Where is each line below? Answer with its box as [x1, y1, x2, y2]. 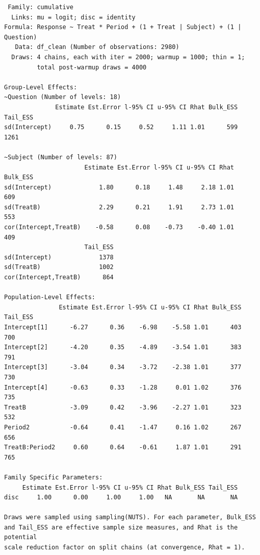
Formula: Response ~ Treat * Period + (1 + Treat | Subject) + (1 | [4, 23, 242, 31]
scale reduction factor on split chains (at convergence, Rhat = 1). [4, 544, 245, 551]
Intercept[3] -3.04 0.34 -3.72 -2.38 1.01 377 [4, 364, 242, 371]
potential [4, 534, 37, 541]
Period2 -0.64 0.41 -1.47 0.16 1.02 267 [4, 423, 242, 431]
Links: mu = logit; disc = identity [11, 13, 136, 21]
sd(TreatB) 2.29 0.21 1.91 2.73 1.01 [4, 203, 235, 211]
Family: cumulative [8, 4, 74, 11]
